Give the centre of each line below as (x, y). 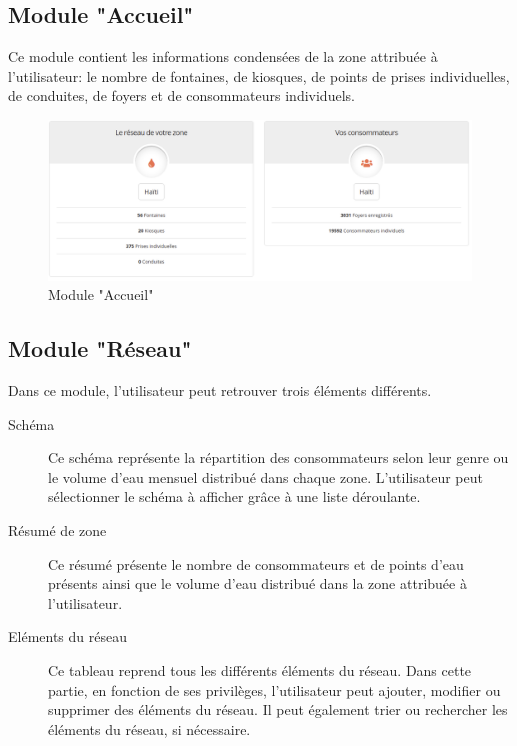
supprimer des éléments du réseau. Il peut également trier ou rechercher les (278, 709)
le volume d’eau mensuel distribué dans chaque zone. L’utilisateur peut (265, 476)
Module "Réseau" (100, 348)
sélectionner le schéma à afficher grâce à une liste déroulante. (234, 496)
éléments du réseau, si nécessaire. (149, 728)
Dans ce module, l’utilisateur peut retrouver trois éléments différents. (220, 390)
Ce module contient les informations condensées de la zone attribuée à (223, 56)
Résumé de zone (57, 530)
